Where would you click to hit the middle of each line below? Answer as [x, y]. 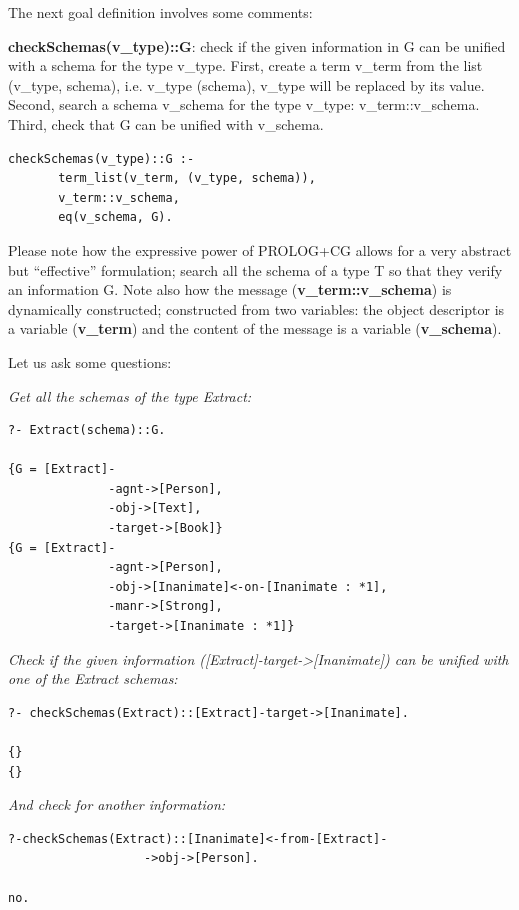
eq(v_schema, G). [115, 217]
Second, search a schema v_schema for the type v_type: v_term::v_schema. [244, 104]
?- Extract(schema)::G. [87, 430]
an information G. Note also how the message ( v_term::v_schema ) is [230, 289]
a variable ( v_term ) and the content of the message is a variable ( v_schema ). [255, 328]
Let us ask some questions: [90, 361]
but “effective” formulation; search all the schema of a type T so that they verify [255, 269]
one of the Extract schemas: [93, 678]
